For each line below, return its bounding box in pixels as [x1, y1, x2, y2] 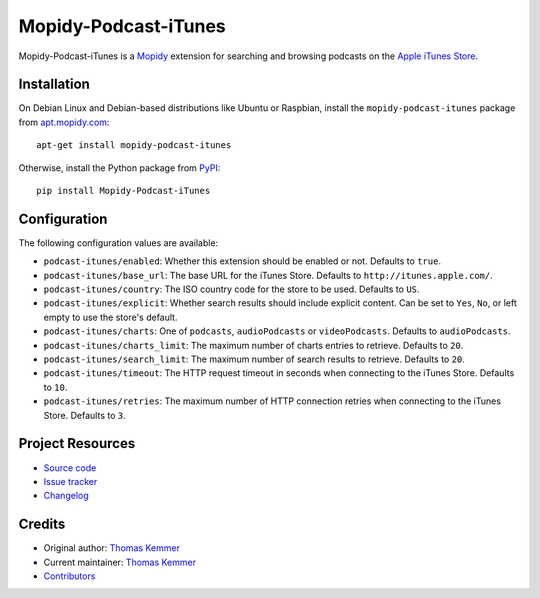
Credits [18, 516, 66, 533]
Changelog [43, 490, 89, 502]
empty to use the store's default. [43, 311, 178, 323]
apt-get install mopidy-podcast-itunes [36, 140, 232, 151]
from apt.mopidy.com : [18, 116, 110, 128]
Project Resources [18, 435, 136, 452]
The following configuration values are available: [18, 236, 219, 249]
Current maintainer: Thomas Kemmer [43, 556, 197, 568]
